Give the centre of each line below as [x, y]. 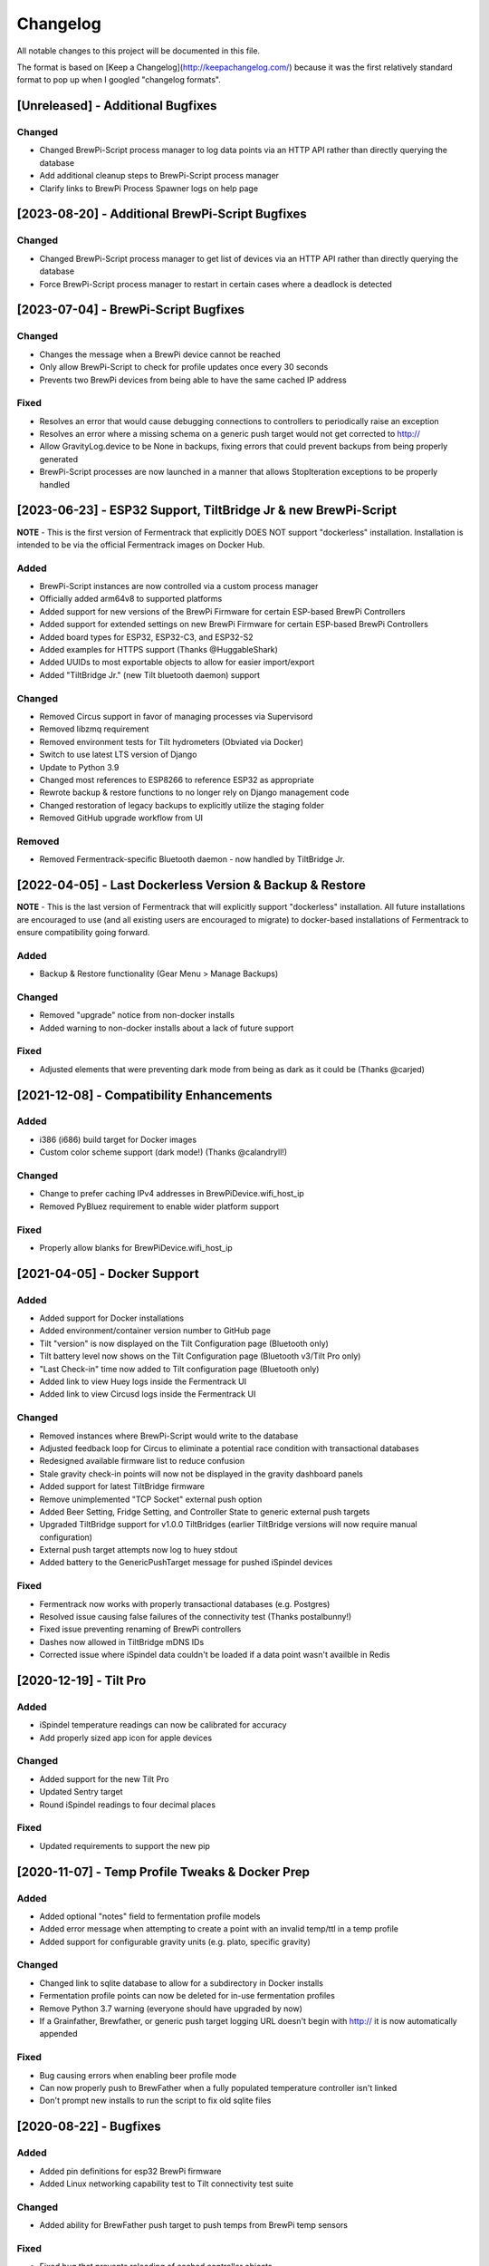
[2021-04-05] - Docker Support [108, 1273]
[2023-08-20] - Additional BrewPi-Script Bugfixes [162, 214]
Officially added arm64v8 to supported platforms [131, 599]
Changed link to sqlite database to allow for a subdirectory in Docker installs [181, 1983]
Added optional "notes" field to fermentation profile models [150, 1916]
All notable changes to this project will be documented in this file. [139, 51]
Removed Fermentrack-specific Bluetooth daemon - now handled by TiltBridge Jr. [192, 859]
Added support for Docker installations [112, 1318]
